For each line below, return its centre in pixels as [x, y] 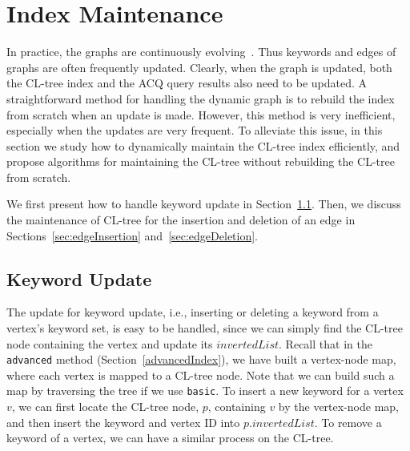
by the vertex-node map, [338, 407]
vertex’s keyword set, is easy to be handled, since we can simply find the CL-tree [205, 328]
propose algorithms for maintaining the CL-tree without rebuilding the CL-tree [201, 161]
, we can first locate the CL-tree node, [105, 407]
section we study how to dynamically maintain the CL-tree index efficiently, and [203, 145]
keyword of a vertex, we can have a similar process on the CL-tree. [170, 438]
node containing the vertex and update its [110, 343]
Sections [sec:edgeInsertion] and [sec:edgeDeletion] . [133, 235]
